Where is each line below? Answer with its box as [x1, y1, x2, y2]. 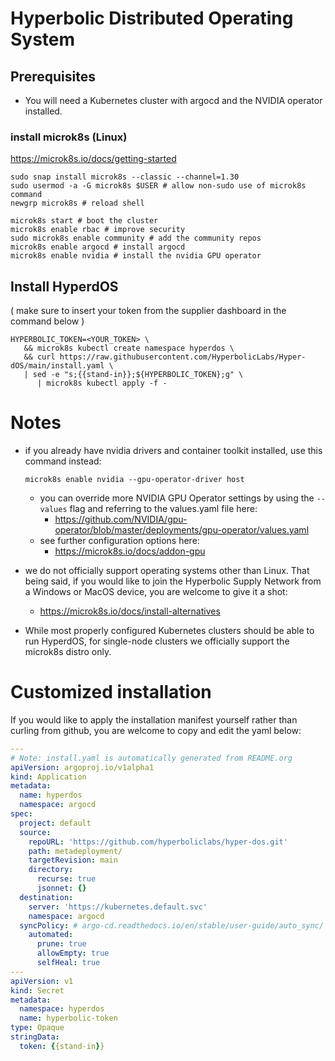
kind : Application [10, 772, 87, 782]
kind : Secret [10, 985, 65, 996]
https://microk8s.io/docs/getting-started [10, 153, 177, 165]
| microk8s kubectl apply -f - [36, 378, 168, 389]
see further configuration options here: [39, 535, 200, 547]
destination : [19, 892, 74, 902]
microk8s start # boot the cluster [10, 216, 159, 226]
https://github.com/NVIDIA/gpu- [54, 513, 188, 526]
